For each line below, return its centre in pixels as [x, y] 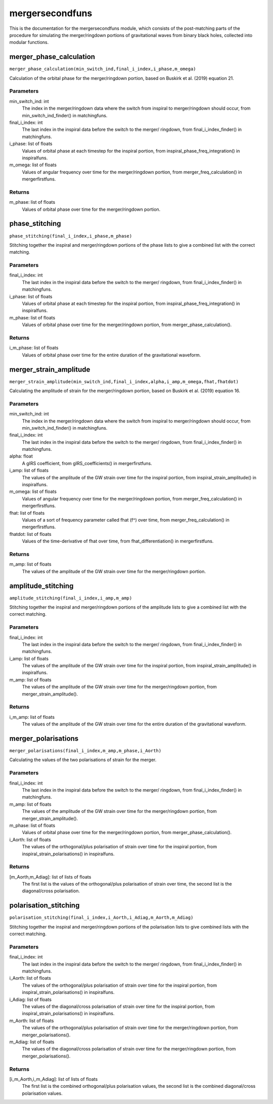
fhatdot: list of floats [30, 534]
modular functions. [29, 42]
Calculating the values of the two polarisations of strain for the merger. [83, 760]
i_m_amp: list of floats [32, 717]
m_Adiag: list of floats [32, 1042]
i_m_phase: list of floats [34, 348]
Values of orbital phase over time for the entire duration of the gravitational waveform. [111, 355]
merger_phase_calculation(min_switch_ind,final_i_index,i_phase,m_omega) [103, 69]
